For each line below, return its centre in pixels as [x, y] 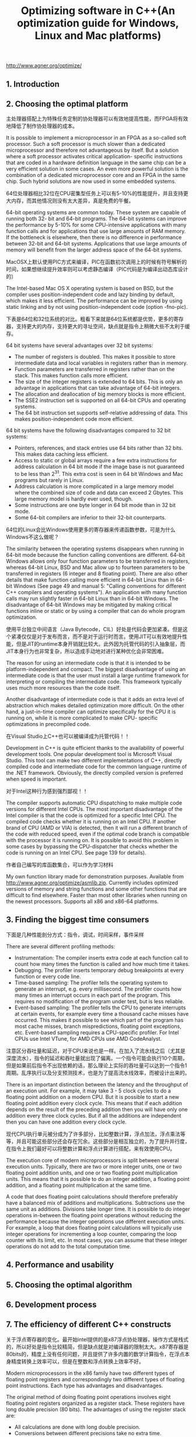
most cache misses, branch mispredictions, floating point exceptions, [98, 1026]
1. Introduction [33, 84]
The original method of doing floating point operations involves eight [88, 1397]
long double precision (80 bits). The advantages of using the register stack [96, 1409]
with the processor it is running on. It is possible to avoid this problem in [92, 840]
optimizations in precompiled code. [48, 724]
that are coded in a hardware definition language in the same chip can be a [96, 163]
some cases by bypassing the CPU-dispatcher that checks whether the [92, 847]
